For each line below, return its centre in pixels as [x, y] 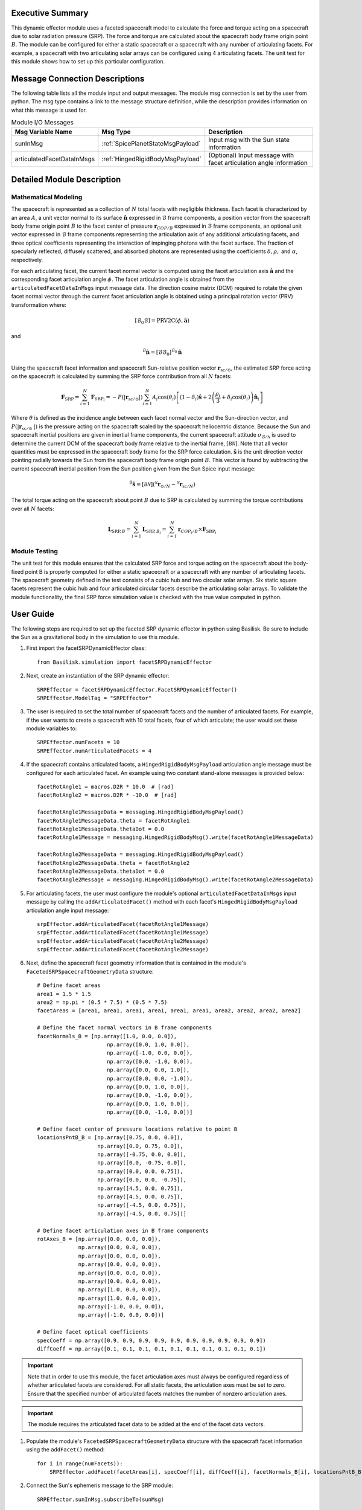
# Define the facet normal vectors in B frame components [125, 1028]
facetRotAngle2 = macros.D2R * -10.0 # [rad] [107, 795]
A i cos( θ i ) [164, 397]
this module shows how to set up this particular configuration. [88, 62]
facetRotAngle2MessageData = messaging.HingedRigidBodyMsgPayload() [140, 854]
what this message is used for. [49, 110]
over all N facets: [33, 509]
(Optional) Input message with [251, 155]
